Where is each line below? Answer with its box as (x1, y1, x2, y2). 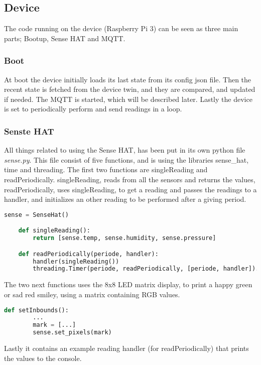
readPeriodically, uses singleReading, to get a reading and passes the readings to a (4, 184, 257, 194)
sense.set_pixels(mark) (33, 329, 112, 336)
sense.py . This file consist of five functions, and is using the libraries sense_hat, (4, 154, 249, 165)
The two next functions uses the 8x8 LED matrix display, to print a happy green (4, 279, 252, 290)
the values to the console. (4, 352, 82, 363)
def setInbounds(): (4, 306, 69, 314)
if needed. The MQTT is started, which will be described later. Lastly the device (4, 93, 252, 104)
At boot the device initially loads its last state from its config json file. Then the (4, 74, 251, 84)
